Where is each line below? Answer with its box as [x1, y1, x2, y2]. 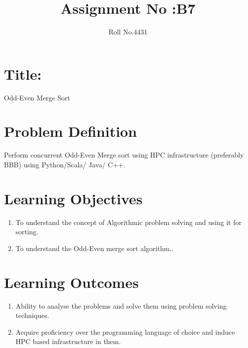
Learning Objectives [4, 188, 143, 208]
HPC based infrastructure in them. [15, 336, 121, 347]
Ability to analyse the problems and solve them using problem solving [15, 300, 227, 311]
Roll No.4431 [108, 27, 148, 37]
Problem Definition [4, 121, 137, 141]
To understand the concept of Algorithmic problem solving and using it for [15, 217, 242, 227]
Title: [4, 63, 42, 84]
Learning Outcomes [4, 272, 139, 292]
